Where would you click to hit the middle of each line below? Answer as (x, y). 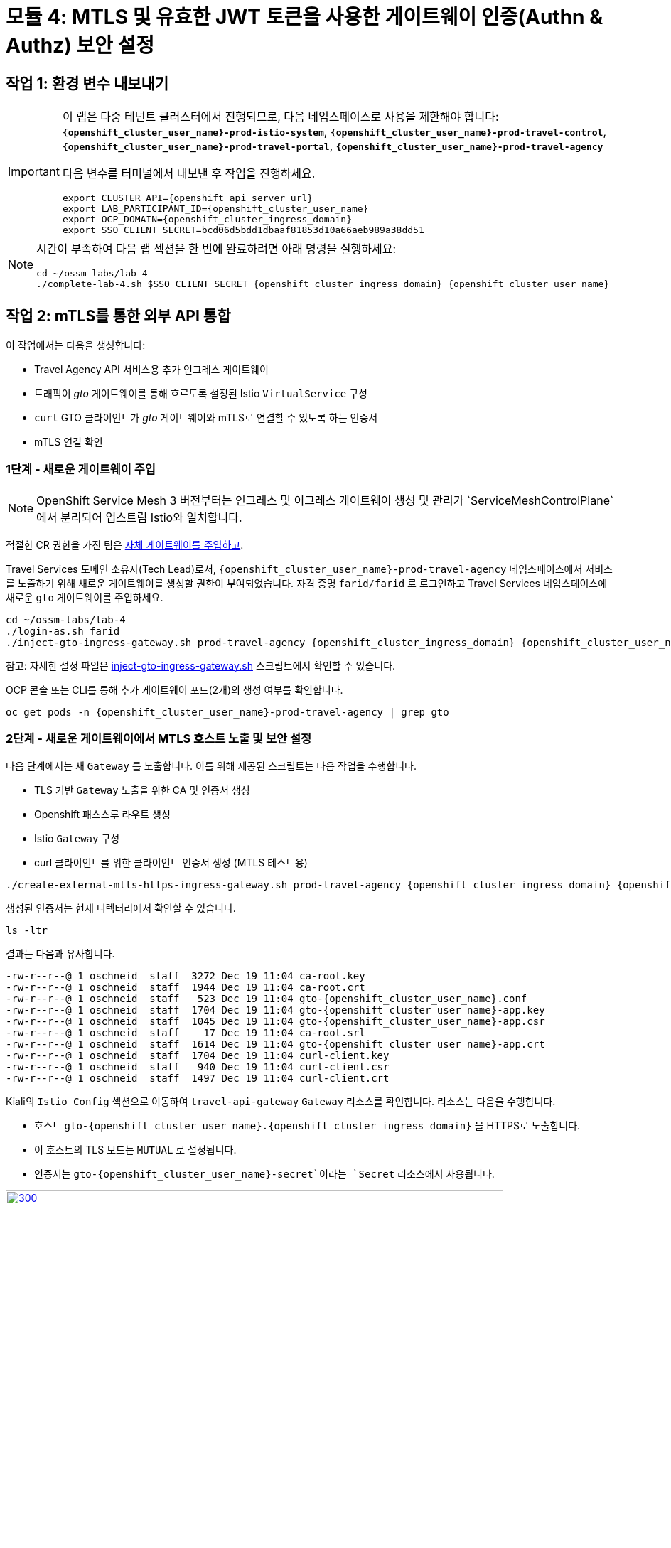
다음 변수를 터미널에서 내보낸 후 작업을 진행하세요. (189, 174)
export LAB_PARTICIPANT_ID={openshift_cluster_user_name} (215, 209)
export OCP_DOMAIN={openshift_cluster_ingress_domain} (207, 220)
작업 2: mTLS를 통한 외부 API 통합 (118, 316)
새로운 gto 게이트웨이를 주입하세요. (85, 597)
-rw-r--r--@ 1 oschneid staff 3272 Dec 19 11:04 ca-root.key (186, 975)
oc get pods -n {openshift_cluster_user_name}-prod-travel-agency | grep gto (227, 712)
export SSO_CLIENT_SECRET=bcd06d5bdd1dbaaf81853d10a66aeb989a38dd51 (243, 230)
